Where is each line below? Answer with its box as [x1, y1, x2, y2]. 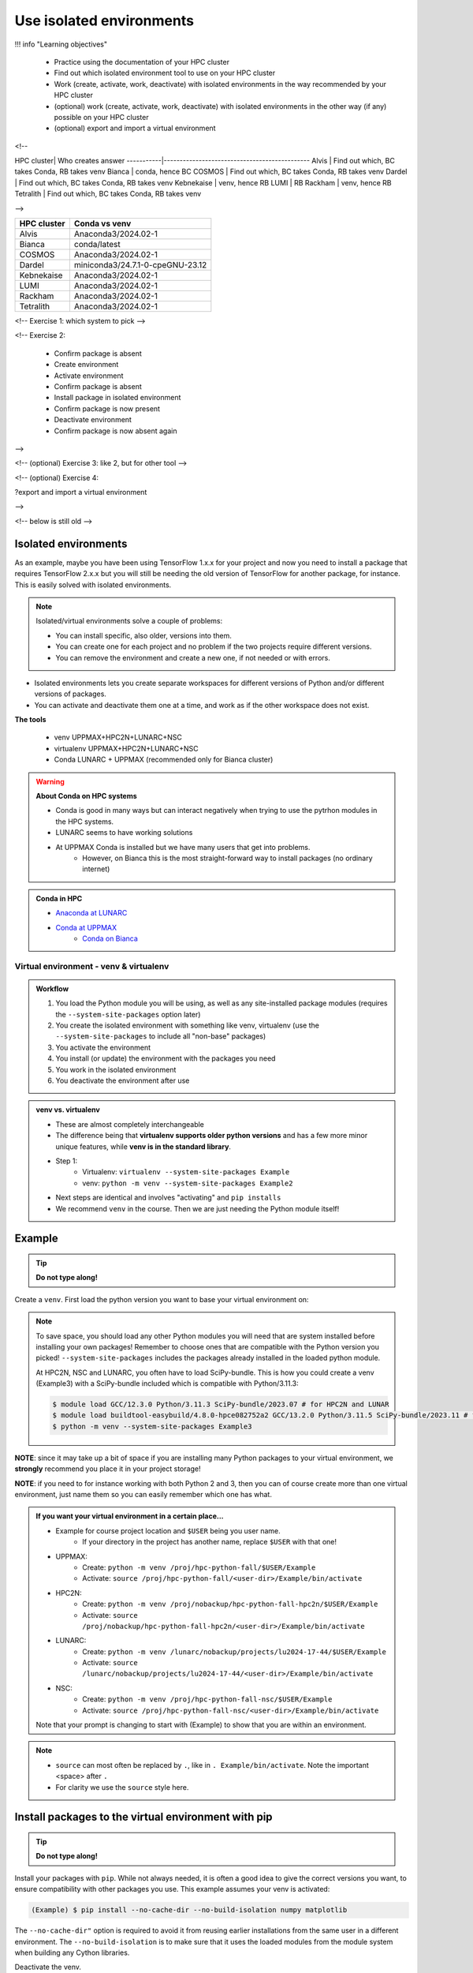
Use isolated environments [14, 12, 195, 29]
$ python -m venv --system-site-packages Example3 [52, 1421, 252, 1431]
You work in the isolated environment [55, 1065, 177, 1074]
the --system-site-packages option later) [55, 1009, 201, 1019]
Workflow [35, 983, 69, 994]
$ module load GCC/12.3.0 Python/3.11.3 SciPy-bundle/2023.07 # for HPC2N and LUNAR [52, 1400, 389, 1409]
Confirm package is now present [54, 403, 161, 414]
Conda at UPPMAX [55, 923, 117, 932]
